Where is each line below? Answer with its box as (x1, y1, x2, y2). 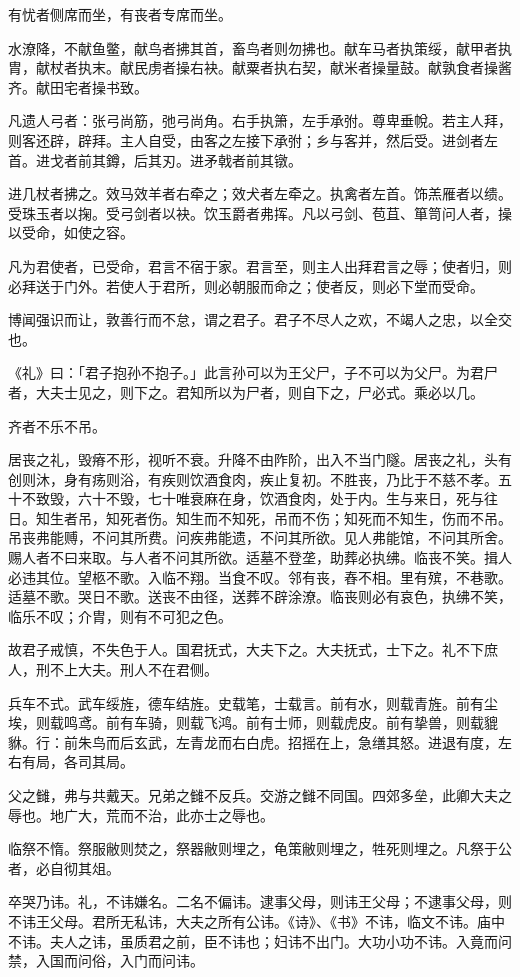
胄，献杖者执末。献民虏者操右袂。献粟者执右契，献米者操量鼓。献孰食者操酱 (8, 57, 512, 78)
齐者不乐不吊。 (8, 415, 106, 436)
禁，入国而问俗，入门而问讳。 (8, 950, 204, 971)
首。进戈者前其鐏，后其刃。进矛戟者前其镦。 (8, 149, 302, 170)
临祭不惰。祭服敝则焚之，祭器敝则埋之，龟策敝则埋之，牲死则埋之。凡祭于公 (8, 838, 512, 859)
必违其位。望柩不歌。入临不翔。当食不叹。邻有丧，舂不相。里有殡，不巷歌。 (8, 566, 512, 587)
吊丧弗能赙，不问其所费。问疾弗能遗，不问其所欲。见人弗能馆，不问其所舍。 (8, 527, 512, 548)
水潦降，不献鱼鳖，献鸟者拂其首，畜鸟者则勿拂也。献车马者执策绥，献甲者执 (8, 37, 512, 58)
